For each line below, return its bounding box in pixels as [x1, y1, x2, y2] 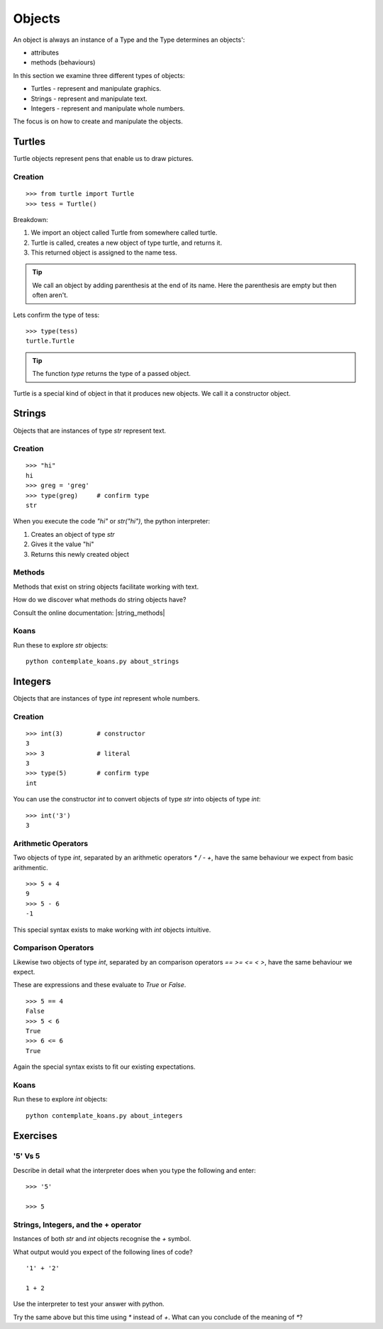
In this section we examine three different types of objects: [13, 71, 185, 79]
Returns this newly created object [30, 550, 129, 558]
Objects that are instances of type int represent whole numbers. [13, 694, 200, 702]
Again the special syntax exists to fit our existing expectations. [13, 1062, 196, 1071]
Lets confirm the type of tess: [13, 311, 100, 319]
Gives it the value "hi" [30, 540, 94, 549]
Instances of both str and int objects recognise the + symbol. [13, 1235, 191, 1243]
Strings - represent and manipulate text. [30, 94, 148, 103]
